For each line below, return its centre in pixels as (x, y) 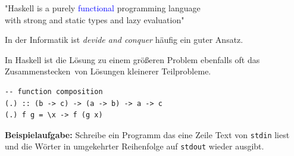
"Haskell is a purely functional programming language (103, 8)
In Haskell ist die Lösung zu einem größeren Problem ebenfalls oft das (132, 59)
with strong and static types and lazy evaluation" (95, 19)
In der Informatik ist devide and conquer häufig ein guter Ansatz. (124, 40)
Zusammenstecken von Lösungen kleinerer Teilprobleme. (108, 71)
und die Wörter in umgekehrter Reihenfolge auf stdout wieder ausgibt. (135, 146)
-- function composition (54, 91)
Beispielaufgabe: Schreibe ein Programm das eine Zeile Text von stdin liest (147, 134)
